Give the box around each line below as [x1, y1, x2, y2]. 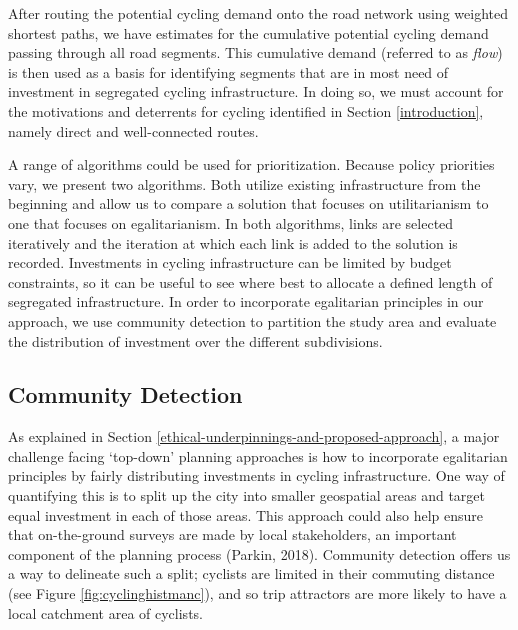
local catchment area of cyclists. [8, 602, 203, 623]
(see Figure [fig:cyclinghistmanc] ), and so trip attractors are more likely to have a [8, 583, 507, 604]
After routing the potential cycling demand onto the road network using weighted [8, 3, 508, 23]
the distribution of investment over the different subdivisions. [8, 330, 383, 351]
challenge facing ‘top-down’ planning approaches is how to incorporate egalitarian [8, 445, 508, 466]
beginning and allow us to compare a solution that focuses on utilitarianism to [8, 193, 489, 214]
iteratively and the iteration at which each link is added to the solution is [8, 232, 458, 253]
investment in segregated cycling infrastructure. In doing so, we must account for [8, 81, 504, 102]
